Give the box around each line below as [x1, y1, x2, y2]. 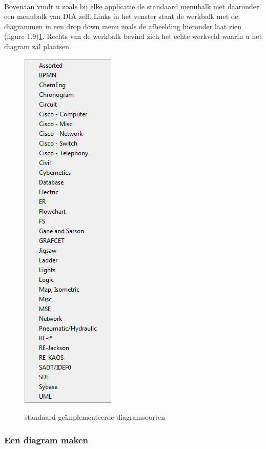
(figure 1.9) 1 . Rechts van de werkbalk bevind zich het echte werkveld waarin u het [4, 31, 262, 42]
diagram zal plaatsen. [4, 40, 71, 51]
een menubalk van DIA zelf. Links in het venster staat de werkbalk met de [4, 11, 238, 22]
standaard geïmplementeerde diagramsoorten [25, 412, 166, 422]
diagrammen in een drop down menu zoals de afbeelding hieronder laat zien [4, 21, 242, 31]
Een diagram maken [4, 433, 89, 446]
